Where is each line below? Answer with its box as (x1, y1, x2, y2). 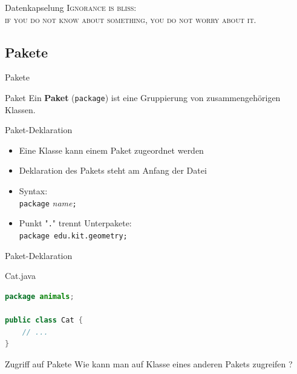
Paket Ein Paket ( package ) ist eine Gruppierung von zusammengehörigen (5, 91, 281, 103)
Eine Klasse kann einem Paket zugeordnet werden (19, 143, 204, 156)
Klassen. (5, 103, 36, 116)
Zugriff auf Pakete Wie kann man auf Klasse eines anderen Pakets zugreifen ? (5, 357, 293, 370)
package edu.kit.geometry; (19, 231, 128, 240)
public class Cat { (5, 315, 83, 324)
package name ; (19, 196, 77, 209)
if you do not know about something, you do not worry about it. (5, 13, 256, 25)
